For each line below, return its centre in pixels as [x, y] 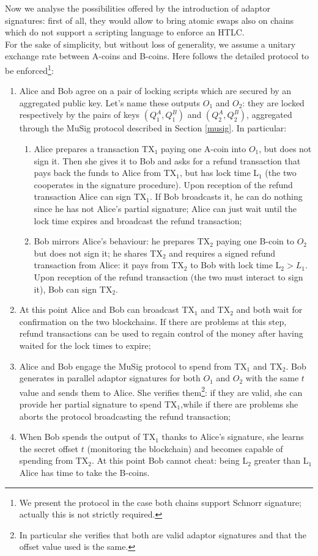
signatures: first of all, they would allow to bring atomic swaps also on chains [149, 20]
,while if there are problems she [239, 404]
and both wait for [269, 309]
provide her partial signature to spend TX [98, 404]
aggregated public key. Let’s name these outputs [110, 102]
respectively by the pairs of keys [79, 115]
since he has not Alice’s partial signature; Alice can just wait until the [165, 208]
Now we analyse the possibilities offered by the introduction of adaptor [138, 8]
